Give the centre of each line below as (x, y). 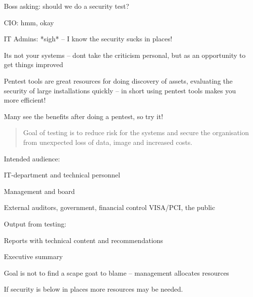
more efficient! (25, 100)
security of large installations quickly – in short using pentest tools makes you (120, 90)
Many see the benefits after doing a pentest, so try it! (84, 116)
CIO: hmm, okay (29, 22)
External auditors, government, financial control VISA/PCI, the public (109, 207)
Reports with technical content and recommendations (84, 240)
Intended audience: (32, 158)
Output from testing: (35, 223)
